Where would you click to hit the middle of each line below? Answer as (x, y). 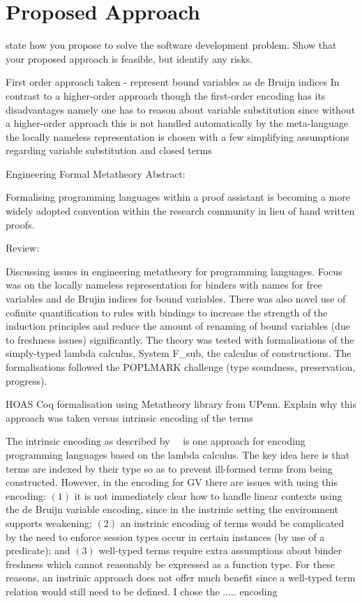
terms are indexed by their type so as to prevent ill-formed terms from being (169, 468)
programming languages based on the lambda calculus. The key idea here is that (178, 454)
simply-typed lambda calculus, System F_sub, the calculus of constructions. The (179, 353)
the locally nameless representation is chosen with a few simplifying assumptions (178, 136)
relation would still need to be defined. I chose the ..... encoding (142, 591)
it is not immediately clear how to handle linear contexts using (208, 495)
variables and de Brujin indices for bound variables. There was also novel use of (176, 299)
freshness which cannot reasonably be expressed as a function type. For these (170, 564)
